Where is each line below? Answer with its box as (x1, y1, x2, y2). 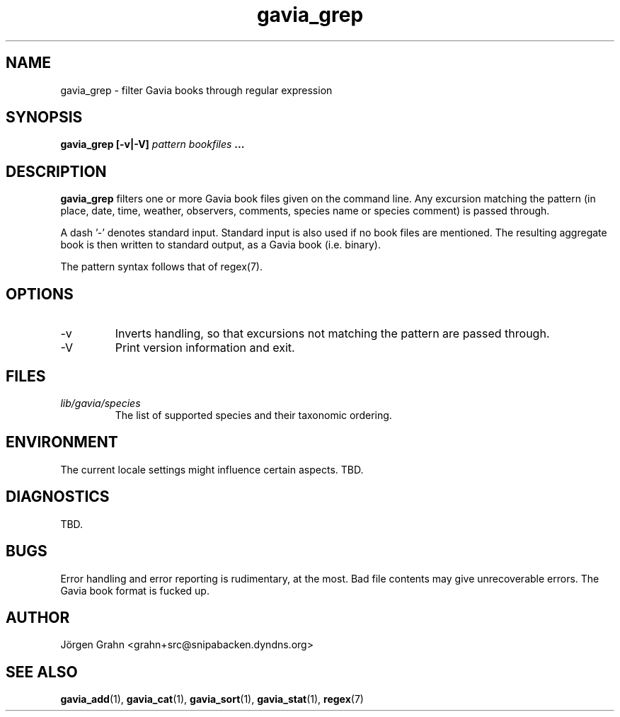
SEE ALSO (6, 662, 78, 681)
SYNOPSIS (6, 108, 83, 127)
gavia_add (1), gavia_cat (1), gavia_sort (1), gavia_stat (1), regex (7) (60, 693, 364, 706)
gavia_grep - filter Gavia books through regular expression (60, 84, 333, 96)
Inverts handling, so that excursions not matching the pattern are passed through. (115, 326, 550, 341)
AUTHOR (6, 608, 70, 626)
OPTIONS (6, 285, 74, 303)
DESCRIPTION (6, 162, 107, 180)
